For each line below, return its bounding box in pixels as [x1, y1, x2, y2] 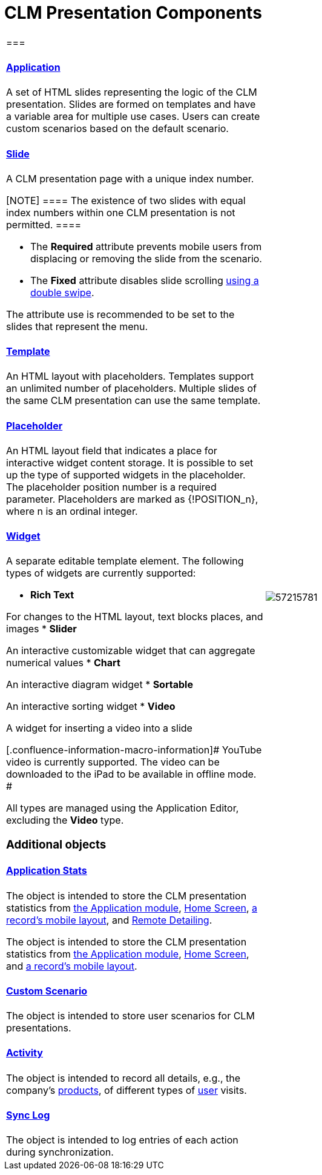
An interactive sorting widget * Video [6, 700, 176, 713]
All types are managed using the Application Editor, [6, 802, 239, 815]
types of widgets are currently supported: [6, 567, 196, 580]
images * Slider [6, 623, 77, 635]
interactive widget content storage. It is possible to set [6, 456, 254, 469]
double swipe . [30, 286, 94, 299]
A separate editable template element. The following [6, 555, 244, 568]
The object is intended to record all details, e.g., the [6, 1071, 241, 1084]
